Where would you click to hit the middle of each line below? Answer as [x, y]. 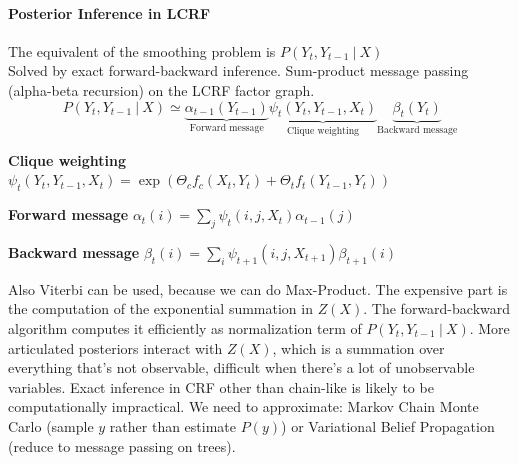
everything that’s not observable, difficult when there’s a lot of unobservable [241, 367]
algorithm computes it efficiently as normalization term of [185, 327]
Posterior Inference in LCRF [109, 12]
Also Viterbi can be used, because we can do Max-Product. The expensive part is [258, 288]
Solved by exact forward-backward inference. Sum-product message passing [238, 70]
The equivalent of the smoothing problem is [142, 50]
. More [489, 327]
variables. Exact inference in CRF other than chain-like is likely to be [221, 386]
